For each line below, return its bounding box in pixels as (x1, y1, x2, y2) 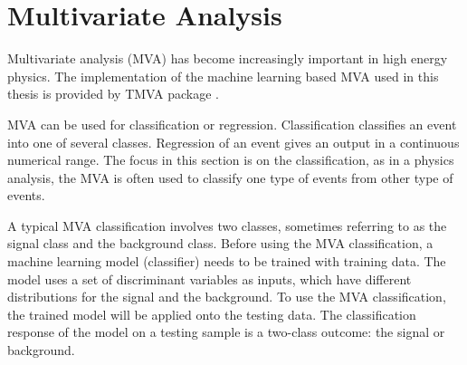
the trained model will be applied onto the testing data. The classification (7, 304, 416, 323)
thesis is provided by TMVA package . (7, 84, 219, 103)
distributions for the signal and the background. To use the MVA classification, (7, 287, 446, 306)
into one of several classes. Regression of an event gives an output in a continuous (7, 132, 460, 151)
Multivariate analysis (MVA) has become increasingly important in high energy (7, 49, 448, 68)
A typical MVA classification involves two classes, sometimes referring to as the (7, 216, 447, 235)
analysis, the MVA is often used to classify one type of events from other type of (7, 168, 453, 187)
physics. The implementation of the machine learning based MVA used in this (7, 66, 439, 85)
